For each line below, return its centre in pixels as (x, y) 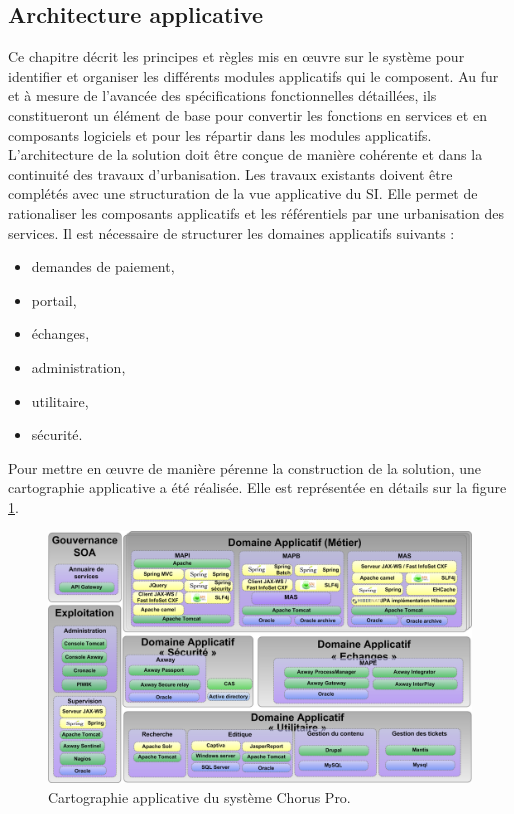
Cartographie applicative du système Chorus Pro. (199, 796)
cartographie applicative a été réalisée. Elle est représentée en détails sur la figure (257, 487)
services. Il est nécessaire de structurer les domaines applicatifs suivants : (231, 232)
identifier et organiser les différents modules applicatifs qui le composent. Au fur (253, 75)
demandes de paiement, (103, 266)
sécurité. (57, 434)
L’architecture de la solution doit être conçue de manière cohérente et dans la (245, 154)
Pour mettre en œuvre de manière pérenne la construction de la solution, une (245, 467)
